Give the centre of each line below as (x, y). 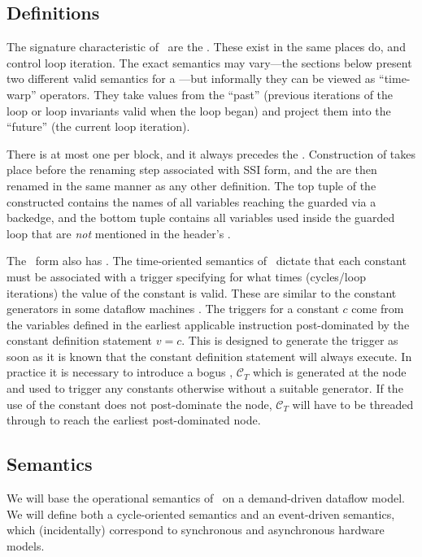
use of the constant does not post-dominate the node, (139, 404)
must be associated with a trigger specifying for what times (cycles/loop (186, 276)
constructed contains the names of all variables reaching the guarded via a (191, 201)
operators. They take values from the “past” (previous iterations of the (217, 94)
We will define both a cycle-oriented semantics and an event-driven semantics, (201, 513)
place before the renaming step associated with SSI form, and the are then (192, 170)
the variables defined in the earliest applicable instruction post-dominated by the (208, 324)
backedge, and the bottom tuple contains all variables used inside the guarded (201, 218)
